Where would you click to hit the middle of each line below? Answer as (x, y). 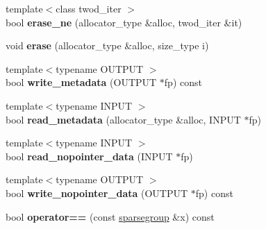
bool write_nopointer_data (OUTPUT (97, 193)
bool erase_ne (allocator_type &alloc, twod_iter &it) (124, 22)
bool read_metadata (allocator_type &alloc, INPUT (123, 119)
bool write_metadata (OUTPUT (81, 82)
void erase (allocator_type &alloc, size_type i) (107, 45)
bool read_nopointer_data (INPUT (89, 156)
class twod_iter (89, 8)
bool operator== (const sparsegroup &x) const (110, 216)
